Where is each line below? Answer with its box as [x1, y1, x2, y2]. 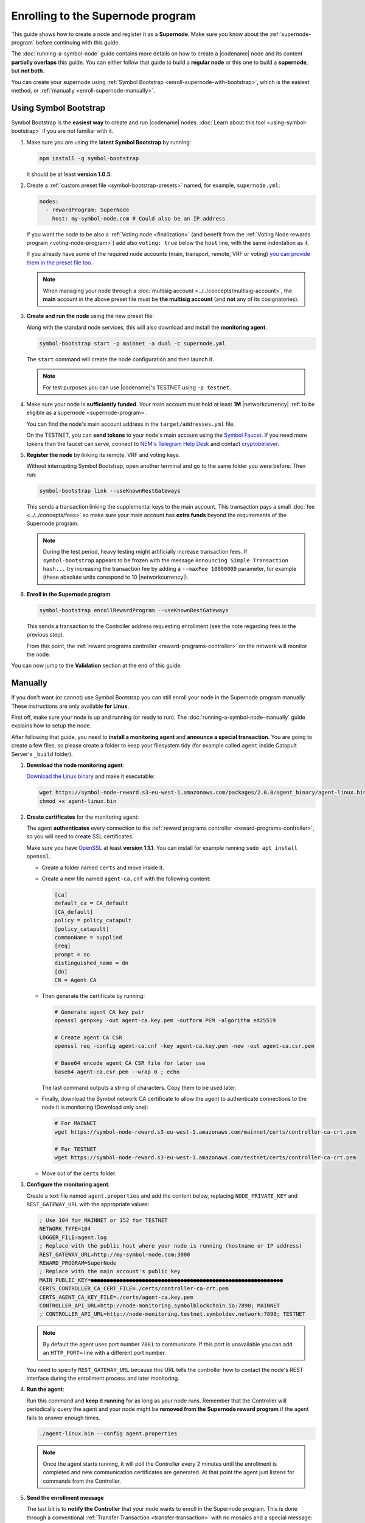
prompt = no [54, 951, 91, 958]
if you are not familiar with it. [42, 127, 114, 135]
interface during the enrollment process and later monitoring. [26, 1374, 179, 1382]
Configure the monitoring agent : [26, 1181, 110, 1188]
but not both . [11, 67, 45, 74]
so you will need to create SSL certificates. [26, 833, 134, 840]
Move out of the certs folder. [41, 1170, 117, 1177]
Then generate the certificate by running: [41, 992, 145, 999]
